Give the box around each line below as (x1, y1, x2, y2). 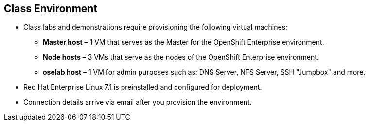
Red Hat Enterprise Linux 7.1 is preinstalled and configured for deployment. (23, 83, 262, 92)
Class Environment (4, 2, 98, 15)
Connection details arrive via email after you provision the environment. (23, 98, 252, 107)
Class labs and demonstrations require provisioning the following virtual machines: (23, 23, 288, 31)
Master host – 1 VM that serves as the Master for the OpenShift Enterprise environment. (43, 38, 324, 47)
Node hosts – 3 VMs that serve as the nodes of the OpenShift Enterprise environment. (43, 53, 319, 62)
